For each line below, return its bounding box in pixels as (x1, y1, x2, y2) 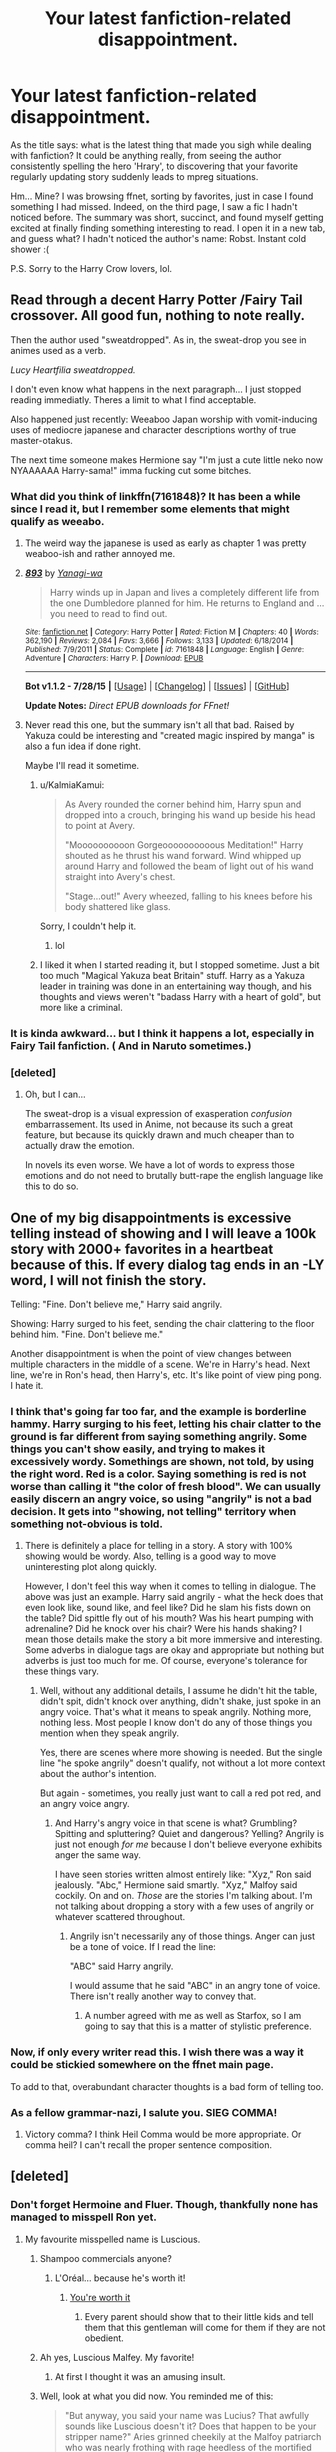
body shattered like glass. (64, 901, 172, 913)
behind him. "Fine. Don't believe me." (10, 1328, 164, 1341)
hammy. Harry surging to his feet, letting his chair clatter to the (10, 1417, 322, 1431)
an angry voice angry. (39, 1798, 130, 1810)
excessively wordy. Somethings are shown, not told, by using (10, 1455, 315, 1468)
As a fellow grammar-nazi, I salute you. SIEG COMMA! (10, 2105, 278, 2119)
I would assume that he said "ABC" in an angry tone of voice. (69, 1980, 321, 1992)
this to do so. (24, 1180, 79, 1192)
